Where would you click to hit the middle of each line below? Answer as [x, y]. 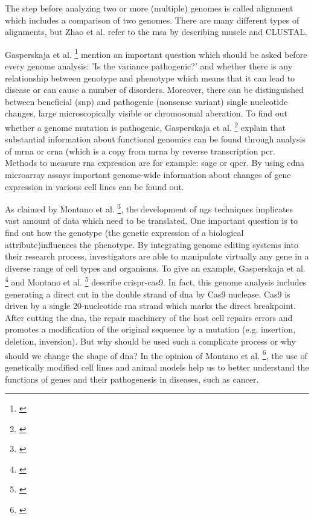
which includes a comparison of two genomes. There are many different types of [152, 20]
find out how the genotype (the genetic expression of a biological [124, 233]
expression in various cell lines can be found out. [95, 186]
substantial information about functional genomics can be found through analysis [155, 139]
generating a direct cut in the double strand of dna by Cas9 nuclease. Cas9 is [148, 294]
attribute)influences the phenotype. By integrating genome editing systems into [152, 244]
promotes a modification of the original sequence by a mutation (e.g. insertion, [150, 329]
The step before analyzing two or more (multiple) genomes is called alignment [149, 8]
